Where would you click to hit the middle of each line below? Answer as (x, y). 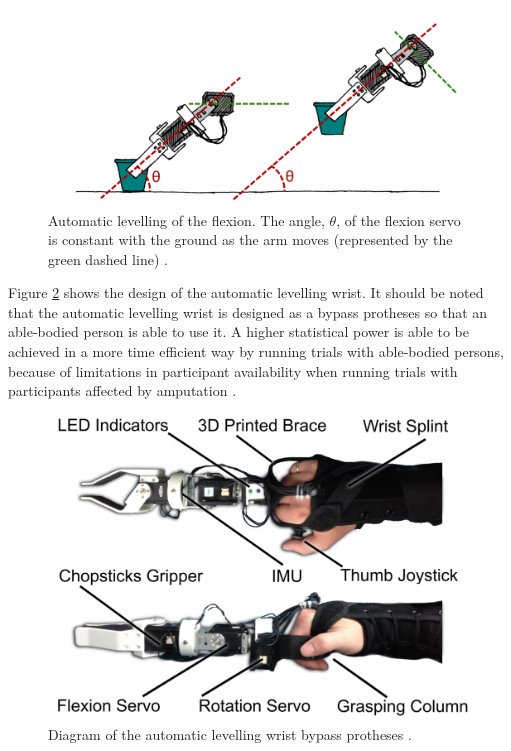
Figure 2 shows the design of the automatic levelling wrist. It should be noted (246, 292)
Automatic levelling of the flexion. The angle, (186, 219)
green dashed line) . (108, 258)
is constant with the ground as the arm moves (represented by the (250, 239)
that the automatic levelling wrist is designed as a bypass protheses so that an (248, 311)
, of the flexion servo (398, 219)
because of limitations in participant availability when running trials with (233, 370)
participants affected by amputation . (122, 390)
